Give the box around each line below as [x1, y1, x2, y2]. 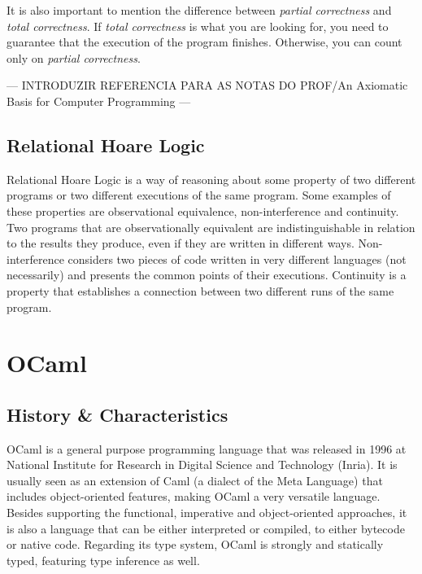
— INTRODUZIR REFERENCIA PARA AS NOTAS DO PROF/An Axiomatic [7, 77, 408, 94]
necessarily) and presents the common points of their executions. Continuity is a [7, 266, 407, 283]
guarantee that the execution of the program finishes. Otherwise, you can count [7, 33, 402, 50]
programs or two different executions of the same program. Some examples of [7, 186, 391, 204]
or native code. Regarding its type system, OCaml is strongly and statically [7, 536, 384, 553]
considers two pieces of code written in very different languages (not [67, 250, 407, 267]
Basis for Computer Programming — [7, 92, 191, 109]
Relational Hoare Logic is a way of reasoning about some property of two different [7, 170, 416, 187]
